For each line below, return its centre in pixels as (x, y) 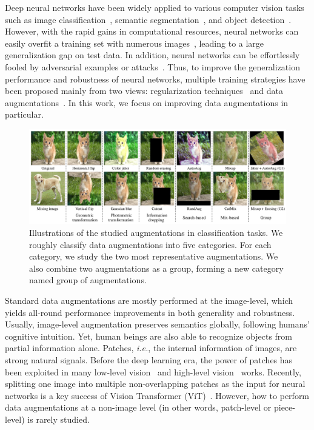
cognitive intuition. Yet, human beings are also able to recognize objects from (149, 336)
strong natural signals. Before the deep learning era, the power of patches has (149, 359)
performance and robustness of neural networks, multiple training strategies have (155, 79)
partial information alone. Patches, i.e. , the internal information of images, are (151, 348)
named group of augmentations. (88, 280)
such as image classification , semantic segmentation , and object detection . (148, 19)
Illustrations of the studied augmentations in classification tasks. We (156, 233)
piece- (284, 407)
